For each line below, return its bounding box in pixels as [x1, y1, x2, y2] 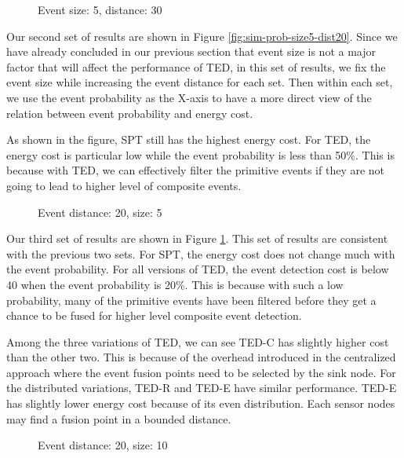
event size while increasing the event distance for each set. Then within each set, [6, 74, 393, 90]
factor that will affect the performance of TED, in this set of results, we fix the [6, 58, 386, 75]
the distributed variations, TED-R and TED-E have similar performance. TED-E [6, 379, 397, 396]
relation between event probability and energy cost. [6, 104, 253, 121]
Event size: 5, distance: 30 [38, 2, 162, 17]
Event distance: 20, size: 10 [38, 437, 168, 453]
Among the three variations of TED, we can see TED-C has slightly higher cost [6, 333, 389, 350]
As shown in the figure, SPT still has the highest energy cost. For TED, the [6, 131, 371, 148]
